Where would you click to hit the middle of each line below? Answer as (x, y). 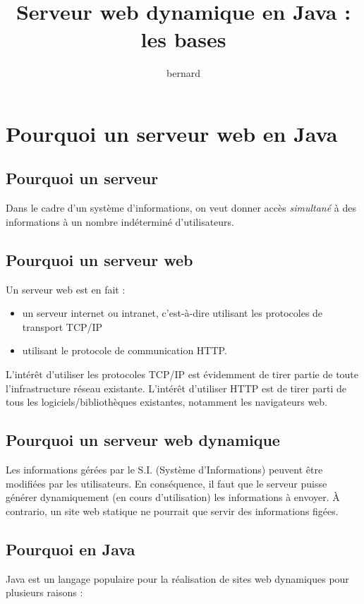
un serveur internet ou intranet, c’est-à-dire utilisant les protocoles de (172, 313)
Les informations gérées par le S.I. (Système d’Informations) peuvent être (164, 470)
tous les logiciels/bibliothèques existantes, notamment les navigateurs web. (167, 402)
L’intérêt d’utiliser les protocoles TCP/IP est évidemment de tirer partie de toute (182, 374)
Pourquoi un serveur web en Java (172, 133)
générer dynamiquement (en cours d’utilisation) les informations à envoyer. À (173, 497)
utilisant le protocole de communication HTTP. (125, 350)
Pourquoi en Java (71, 549)
